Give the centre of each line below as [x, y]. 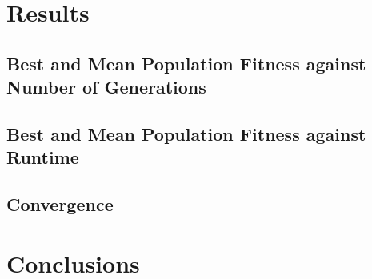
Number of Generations [106, 87]
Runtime [43, 157]
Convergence [60, 204]
